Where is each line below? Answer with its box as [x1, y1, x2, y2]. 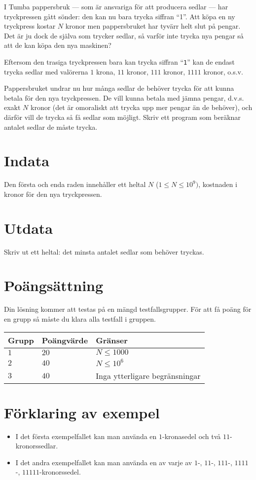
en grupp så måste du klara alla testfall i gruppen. [4, 313, 156, 324]
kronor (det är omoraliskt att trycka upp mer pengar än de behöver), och [31, 102, 253, 112]
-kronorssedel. [39, 467, 81, 477]
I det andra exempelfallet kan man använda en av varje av [15, 457, 192, 467]
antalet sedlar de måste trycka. [4, 121, 98, 132]
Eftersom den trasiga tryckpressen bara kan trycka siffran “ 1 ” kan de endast [4, 56, 235, 67]
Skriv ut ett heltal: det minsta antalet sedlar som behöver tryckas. [4, 246, 204, 257]
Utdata [4, 218, 53, 238]
